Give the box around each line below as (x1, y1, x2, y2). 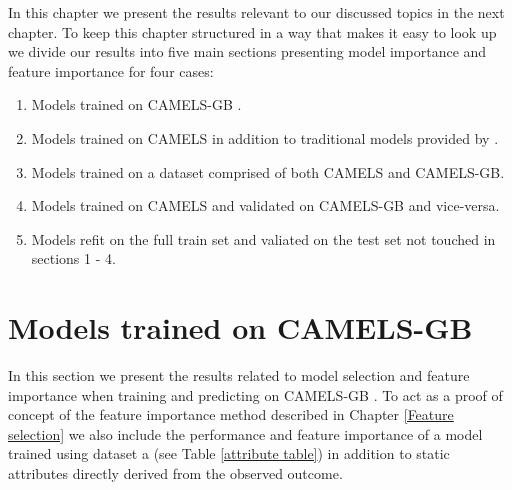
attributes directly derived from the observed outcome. (8, 463, 343, 484)
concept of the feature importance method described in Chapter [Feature (8, 404, 454, 425)
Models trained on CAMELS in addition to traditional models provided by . (31, 127, 499, 148)
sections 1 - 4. (31, 248, 116, 269)
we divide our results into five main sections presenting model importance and (8, 41, 487, 62)
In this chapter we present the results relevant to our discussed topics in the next (8, 2, 505, 22)
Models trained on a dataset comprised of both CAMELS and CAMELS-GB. (31, 161, 505, 182)
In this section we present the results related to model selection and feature (8, 365, 470, 386)
